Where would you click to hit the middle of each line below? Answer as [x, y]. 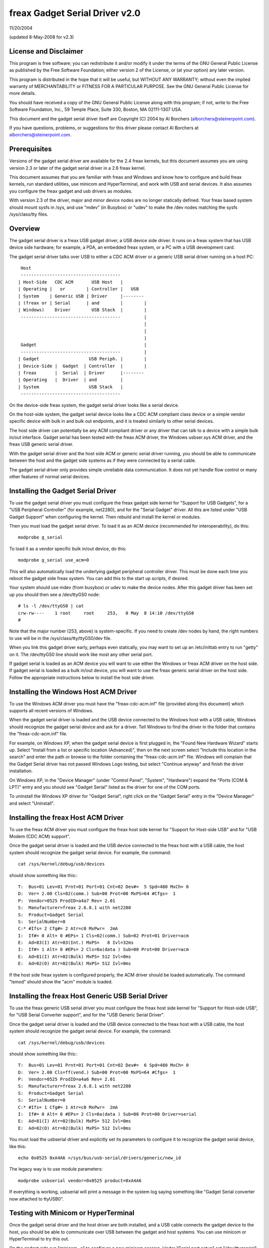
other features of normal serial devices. [50, 477]
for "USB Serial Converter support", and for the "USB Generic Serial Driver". [87, 1015]
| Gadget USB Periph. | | [82, 359]
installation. [21, 771]
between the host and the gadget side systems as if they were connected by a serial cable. [103, 461]
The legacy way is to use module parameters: [56, 1169]
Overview [25, 228]
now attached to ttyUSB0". [37, 1199]
